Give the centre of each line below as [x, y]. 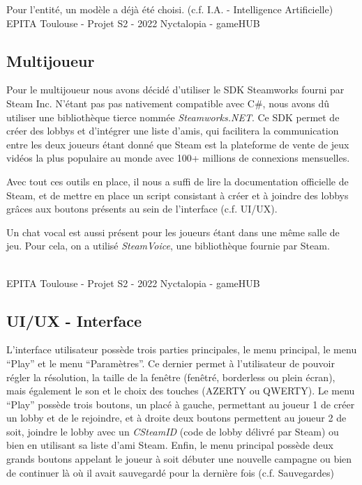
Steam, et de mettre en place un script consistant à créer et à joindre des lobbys [178, 195]
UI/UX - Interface [74, 320]
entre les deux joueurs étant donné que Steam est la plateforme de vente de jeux [178, 144]
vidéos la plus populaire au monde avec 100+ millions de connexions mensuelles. [178, 158]
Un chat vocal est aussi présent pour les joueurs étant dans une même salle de [173, 232]
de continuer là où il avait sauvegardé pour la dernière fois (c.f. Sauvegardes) [170, 472]
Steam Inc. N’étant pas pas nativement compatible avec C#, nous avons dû [168, 103]
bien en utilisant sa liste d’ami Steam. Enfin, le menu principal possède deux [170, 445]
